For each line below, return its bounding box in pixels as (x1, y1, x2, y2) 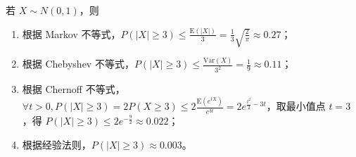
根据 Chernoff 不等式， (22, 82, 125, 96)
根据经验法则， (22, 137, 91, 151)
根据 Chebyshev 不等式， (22, 56, 134, 71)
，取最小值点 (266, 99, 326, 113)
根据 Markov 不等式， (22, 26, 121, 41)
